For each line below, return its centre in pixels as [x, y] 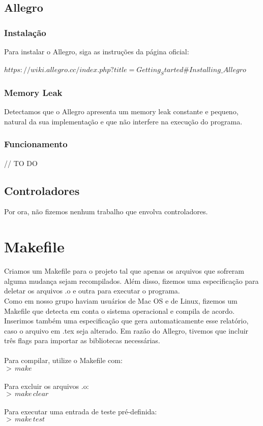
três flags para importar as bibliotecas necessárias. [82, 340]
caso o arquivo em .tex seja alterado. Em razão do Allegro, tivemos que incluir [126, 330]
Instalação [25, 32]
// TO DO [21, 163]
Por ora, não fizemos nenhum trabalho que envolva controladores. [106, 211]
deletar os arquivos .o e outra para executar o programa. [92, 291]
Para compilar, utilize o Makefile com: [63, 360]
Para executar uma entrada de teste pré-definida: [81, 411]
